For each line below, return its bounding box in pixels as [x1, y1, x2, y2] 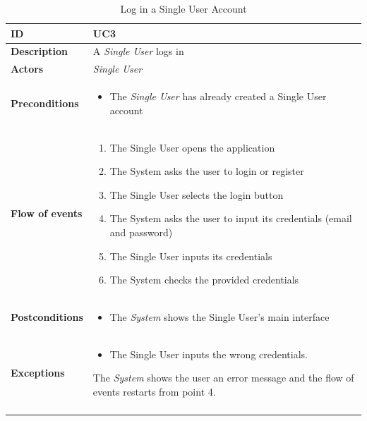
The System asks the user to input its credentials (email [109, 211, 352, 226]
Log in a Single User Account [120, 1, 247, 16]
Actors [11, 61, 44, 76]
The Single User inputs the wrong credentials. [109, 346, 308, 361]
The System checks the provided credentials [109, 272, 299, 287]
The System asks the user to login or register [109, 164, 304, 178]
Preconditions [11, 95, 79, 110]
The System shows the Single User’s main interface [109, 309, 330, 324]
